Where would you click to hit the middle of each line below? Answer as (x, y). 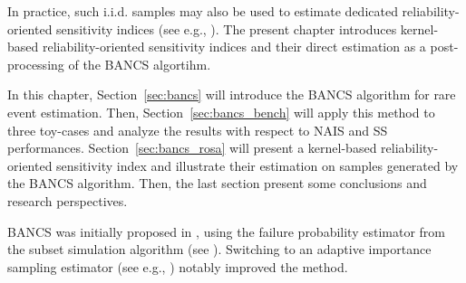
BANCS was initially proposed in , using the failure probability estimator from (226, 231)
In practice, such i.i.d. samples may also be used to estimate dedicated (203, 11)
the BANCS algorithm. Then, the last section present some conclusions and (217, 183)
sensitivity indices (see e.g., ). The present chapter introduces (227, 28)
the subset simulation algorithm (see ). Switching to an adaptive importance (219, 249)
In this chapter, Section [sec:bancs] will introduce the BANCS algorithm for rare (232, 94)
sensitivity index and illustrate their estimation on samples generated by (257, 165)
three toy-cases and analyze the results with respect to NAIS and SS (198, 130)
